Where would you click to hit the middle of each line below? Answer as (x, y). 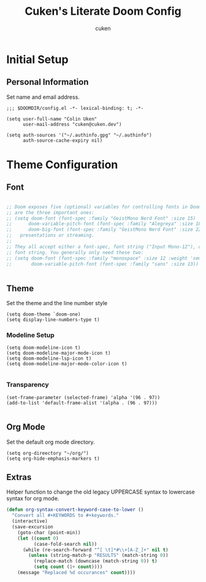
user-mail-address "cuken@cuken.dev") (72, 124)
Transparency (28, 385)
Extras (19, 477)
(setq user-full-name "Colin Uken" (52, 119)
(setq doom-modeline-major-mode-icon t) (59, 353)
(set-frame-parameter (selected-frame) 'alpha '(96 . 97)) (83, 397)
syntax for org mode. (33, 499)
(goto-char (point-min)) (49, 532)
